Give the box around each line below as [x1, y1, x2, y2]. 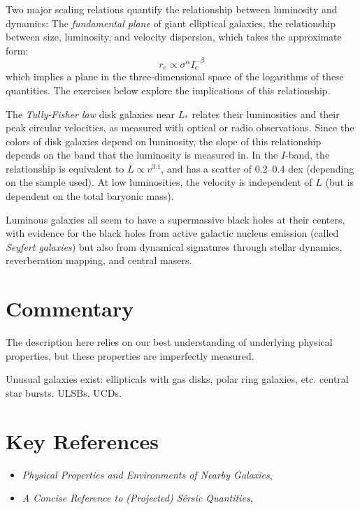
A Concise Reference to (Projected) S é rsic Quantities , [22, 490, 253, 505]
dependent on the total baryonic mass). [6, 189, 174, 203]
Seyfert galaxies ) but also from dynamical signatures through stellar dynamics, [6, 239, 343, 254]
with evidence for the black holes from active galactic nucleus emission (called [6, 226, 339, 240]
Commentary [6, 294, 134, 323]
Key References [6, 426, 159, 455]
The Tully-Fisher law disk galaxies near [6, 106, 175, 121]
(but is [325, 175, 354, 189]
